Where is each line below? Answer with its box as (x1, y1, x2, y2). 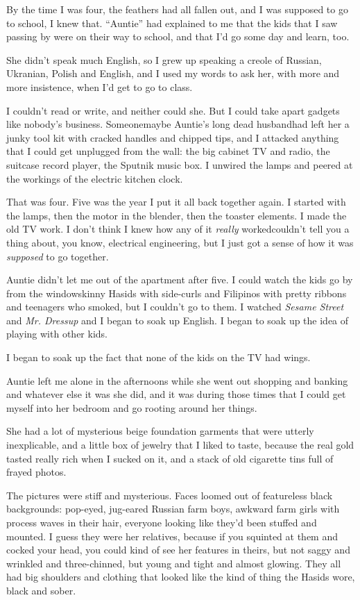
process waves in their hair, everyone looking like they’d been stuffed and (6, 515, 317, 529)
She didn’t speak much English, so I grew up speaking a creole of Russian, (6, 52, 322, 67)
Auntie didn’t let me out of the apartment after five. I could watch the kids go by (6, 272, 353, 287)
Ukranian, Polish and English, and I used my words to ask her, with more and (6, 66, 340, 81)
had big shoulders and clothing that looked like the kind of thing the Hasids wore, (6, 569, 355, 584)
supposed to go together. (6, 249, 109, 263)
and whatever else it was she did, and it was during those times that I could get (6, 387, 346, 401)
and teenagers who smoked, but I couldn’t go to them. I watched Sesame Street (6, 299, 344, 314)
